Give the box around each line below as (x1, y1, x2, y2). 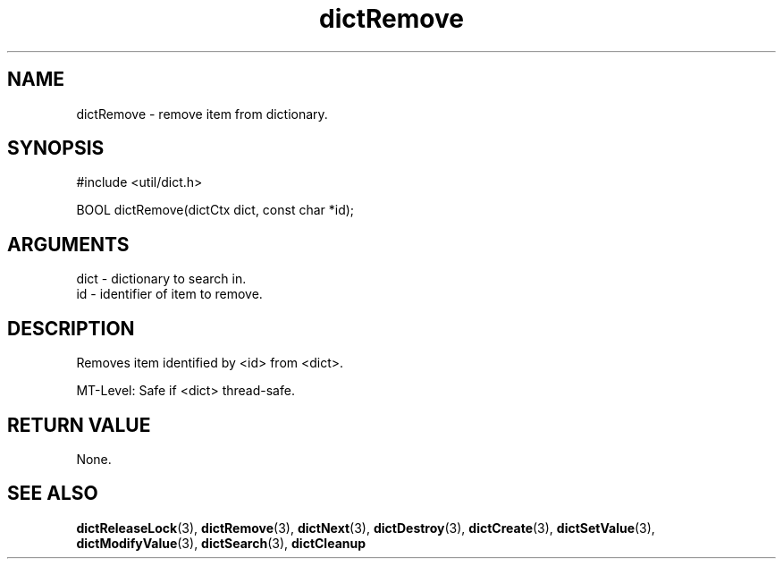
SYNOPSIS (7, 137, 105, 160)
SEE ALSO (7, 482, 98, 505)
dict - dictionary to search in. (76, 271, 247, 287)
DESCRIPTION (7, 317, 135, 340)
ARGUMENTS (7, 232, 130, 256)
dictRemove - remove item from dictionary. (76, 106, 328, 122)
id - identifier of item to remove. (76, 286, 263, 302)
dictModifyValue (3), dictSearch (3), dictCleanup (76, 535, 366, 551)
